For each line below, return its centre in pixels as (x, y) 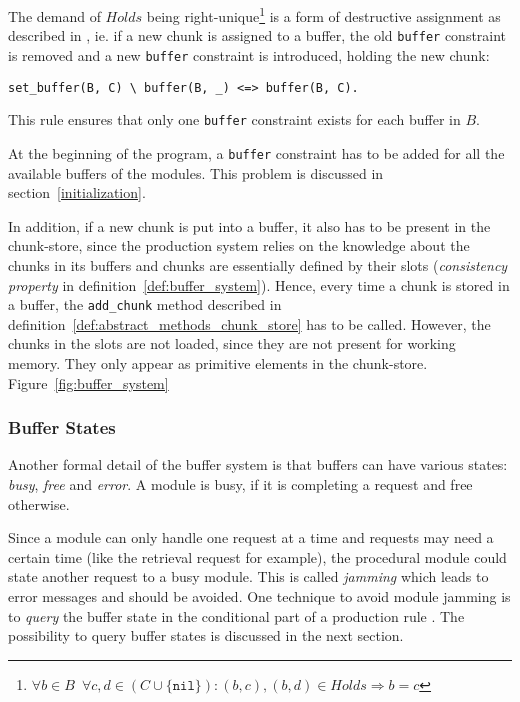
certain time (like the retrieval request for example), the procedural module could (257, 556)
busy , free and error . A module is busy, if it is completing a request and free (240, 483)
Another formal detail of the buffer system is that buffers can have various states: (258, 464)
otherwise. (39, 503)
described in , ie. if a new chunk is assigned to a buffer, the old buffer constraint (257, 35)
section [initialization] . (77, 192)
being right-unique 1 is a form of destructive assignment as (323, 14)
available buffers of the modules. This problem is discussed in (196, 172)
